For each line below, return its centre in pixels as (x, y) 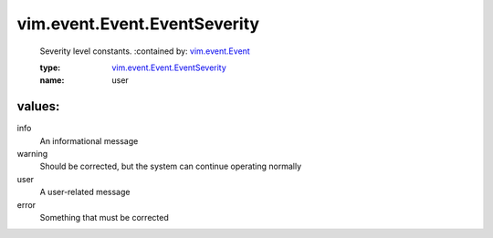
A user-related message (85, 192)
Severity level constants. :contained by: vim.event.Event (145, 51)
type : (50, 67)
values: (38, 106)
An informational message (89, 140)
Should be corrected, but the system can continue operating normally (171, 166)
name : (52, 80)
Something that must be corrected (104, 217)
